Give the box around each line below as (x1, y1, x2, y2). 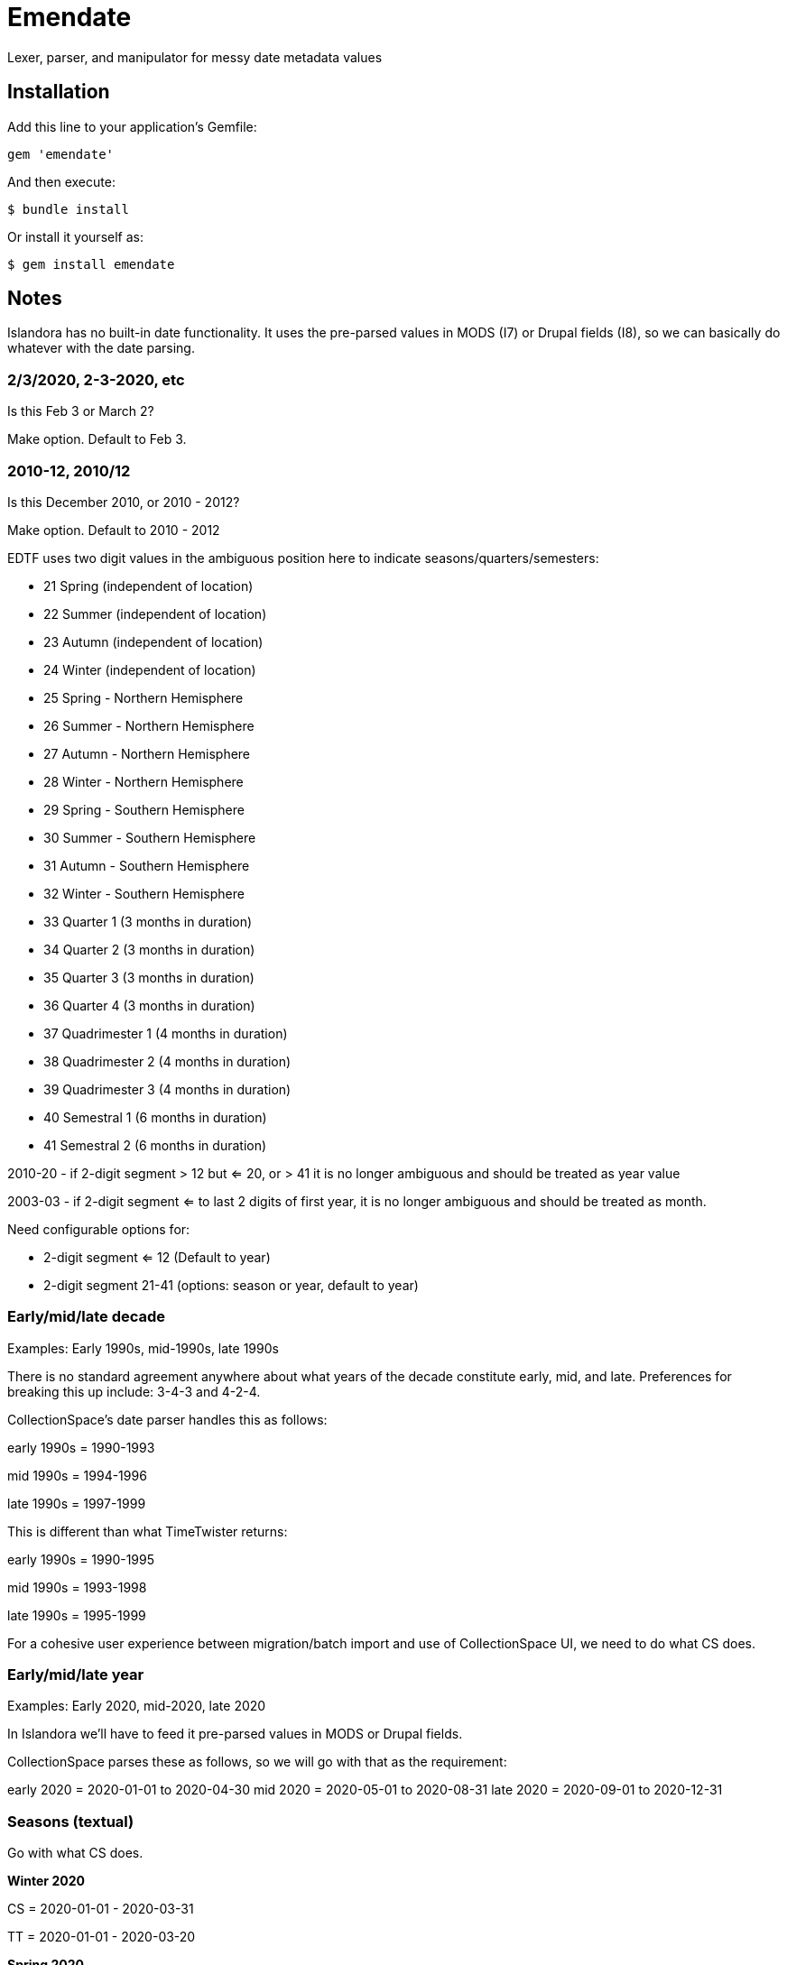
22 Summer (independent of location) (43, 605, 267, 622)
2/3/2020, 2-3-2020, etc (7, 370, 185, 389)
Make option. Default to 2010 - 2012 (7, 521, 220, 538)
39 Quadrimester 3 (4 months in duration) (43, 1081, 292, 1097)
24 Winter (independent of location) (43, 661, 256, 678)
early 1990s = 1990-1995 (7, 1551, 155, 1567)
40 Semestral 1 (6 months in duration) (43, 1109, 267, 1125)
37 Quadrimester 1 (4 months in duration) (43, 1025, 288, 1041)
